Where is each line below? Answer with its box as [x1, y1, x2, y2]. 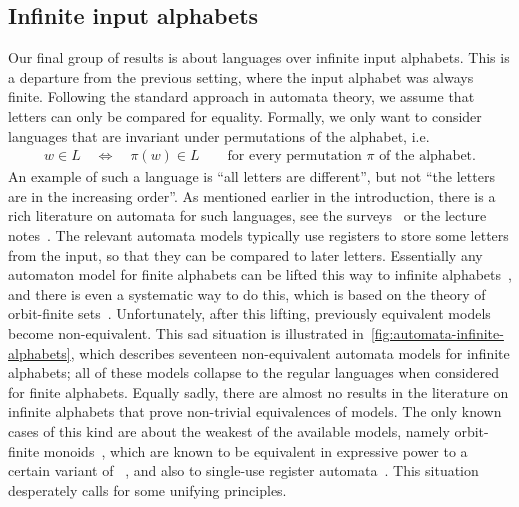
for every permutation [227, 149, 362, 164]
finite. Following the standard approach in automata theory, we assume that [8, 86, 475, 107]
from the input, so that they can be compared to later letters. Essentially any [8, 244, 483, 265]
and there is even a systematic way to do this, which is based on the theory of [8, 283, 486, 304]
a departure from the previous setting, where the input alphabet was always [8, 66, 474, 87]
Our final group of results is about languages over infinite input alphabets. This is [8, 47, 510, 68]
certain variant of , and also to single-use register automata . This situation [8, 460, 479, 481]
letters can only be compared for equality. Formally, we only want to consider [8, 105, 482, 126]
